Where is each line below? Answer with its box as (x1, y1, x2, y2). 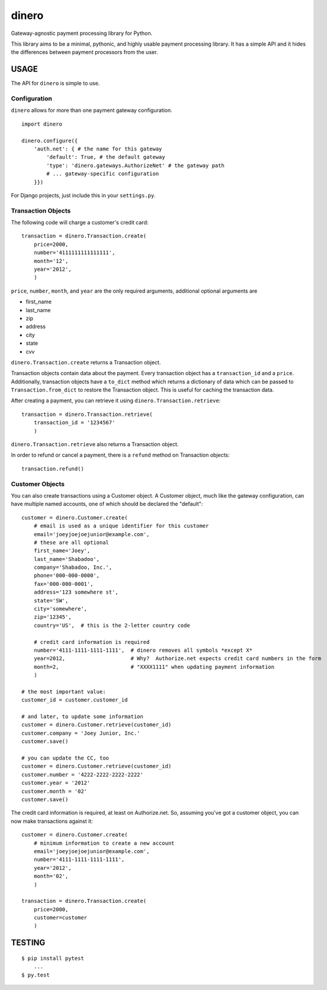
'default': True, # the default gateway (46, 154, 165, 161)
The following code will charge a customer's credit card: (11, 219, 149, 226)
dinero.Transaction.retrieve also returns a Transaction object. (11, 441, 179, 448)
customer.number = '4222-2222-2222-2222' (21, 771, 143, 778)
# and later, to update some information (21, 713, 143, 720)
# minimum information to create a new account (33, 840, 175, 847)
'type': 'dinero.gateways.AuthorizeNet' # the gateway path (46, 162, 225, 169)
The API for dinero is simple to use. (11, 80, 100, 87)
